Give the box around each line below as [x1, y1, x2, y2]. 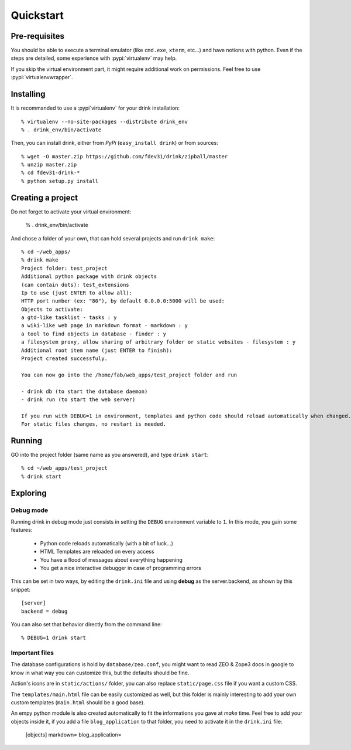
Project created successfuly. [21, 355, 108, 362]
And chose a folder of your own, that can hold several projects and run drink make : [11, 235, 215, 242]
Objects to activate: [21, 306, 83, 313]
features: [11, 527, 33, 534]
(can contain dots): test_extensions [21, 281, 130, 288]
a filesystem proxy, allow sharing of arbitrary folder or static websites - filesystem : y [21, 339, 296, 345]
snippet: [11, 586, 30, 593]
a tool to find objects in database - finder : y [21, 330, 167, 337]
